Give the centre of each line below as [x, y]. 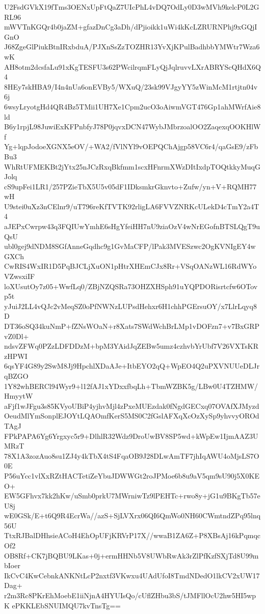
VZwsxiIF [20, 276]
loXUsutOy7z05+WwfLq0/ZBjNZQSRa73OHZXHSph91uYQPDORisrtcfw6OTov [131, 286]
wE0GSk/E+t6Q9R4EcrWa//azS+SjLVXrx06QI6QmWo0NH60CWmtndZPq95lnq [132, 515]
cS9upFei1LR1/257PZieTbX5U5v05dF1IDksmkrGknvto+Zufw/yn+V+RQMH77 [130, 186]
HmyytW [19, 396]
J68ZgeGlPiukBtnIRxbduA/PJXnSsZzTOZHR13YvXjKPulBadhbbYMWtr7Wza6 [132, 47]
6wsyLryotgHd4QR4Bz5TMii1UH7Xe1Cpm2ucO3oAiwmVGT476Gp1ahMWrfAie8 [132, 106]
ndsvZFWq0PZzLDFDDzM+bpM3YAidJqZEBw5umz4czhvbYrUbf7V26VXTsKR [131, 346]
